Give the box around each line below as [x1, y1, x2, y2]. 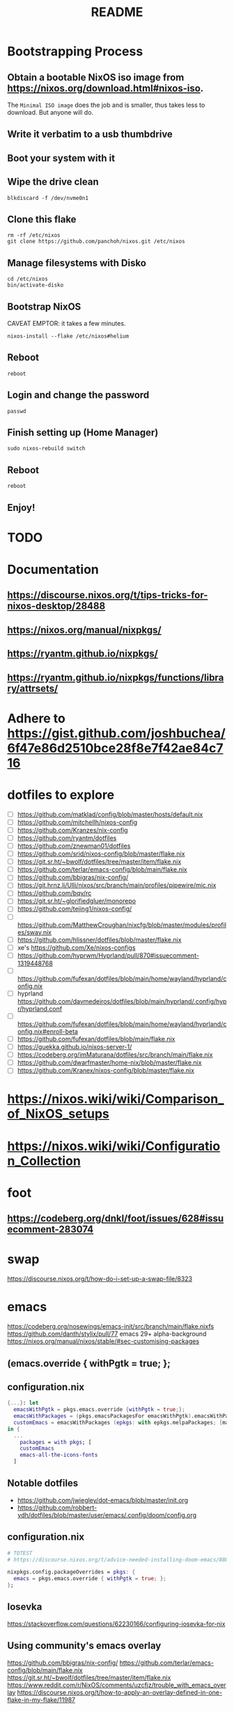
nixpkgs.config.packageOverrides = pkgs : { [7, 1568, 136, 1576]
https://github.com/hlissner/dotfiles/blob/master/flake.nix [17, 935, 182, 944]
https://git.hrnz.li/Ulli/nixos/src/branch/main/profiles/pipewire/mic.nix [17, 881, 217, 890]
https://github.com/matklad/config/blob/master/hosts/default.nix [17, 810, 203, 818]
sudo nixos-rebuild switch [7, 445, 86, 452]
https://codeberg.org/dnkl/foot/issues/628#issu [7, 1213, 224, 1225]
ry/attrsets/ [7, 682, 58, 694]
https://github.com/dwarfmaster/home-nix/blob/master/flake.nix [17, 1058, 202, 1067]
